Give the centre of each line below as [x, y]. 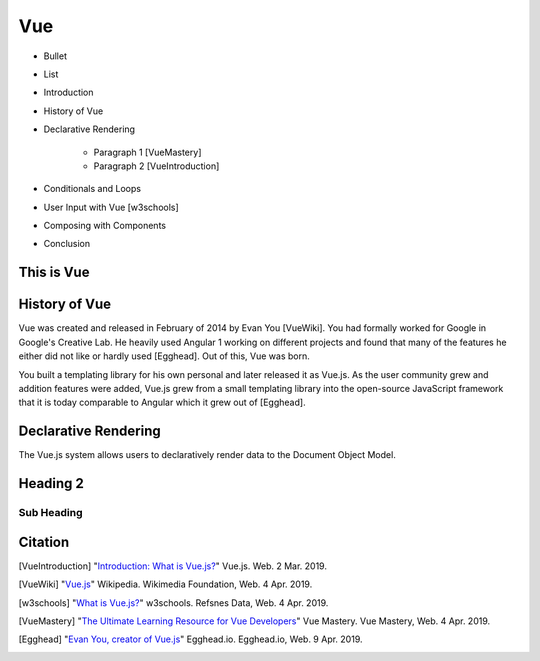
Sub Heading [50, 513]
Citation [44, 541]
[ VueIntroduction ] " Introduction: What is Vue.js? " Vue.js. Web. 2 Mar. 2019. [172, 566]
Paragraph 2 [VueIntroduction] [156, 166]
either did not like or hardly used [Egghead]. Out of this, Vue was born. [164, 356]
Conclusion [67, 244]
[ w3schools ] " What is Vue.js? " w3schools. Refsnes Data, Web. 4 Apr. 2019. [173, 602]
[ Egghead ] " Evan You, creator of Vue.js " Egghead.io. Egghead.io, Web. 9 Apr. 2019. [190, 639]
